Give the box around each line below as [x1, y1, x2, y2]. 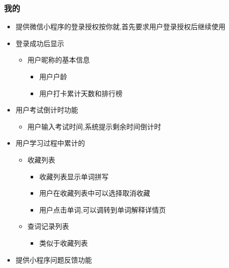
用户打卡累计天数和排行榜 [39, 88, 123, 98]
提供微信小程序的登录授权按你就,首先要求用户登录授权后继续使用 [15, 21, 226, 32]
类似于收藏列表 [39, 237, 88, 248]
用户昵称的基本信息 [27, 54, 90, 65]
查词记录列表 [27, 221, 69, 231]
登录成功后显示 [15, 38, 64, 48]
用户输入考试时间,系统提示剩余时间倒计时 [27, 121, 161, 131]
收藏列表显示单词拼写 [39, 171, 109, 181]
